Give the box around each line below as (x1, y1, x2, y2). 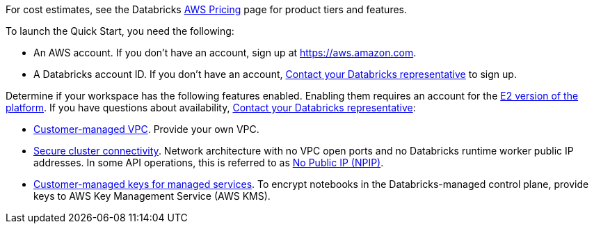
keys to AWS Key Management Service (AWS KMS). (33, 190, 271, 202)
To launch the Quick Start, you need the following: (6, 25, 234, 37)
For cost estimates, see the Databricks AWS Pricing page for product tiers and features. (6, 3, 408, 15)
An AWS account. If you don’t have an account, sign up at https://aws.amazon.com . (33, 47, 417, 58)
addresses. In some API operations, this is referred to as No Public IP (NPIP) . (33, 157, 384, 168)
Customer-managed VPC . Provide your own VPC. (33, 123, 259, 135)
